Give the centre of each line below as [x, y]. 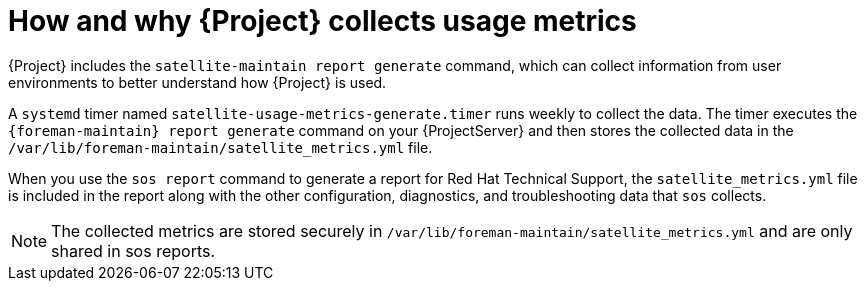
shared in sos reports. [133, 250]
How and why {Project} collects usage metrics [322, 21]
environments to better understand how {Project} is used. [197, 82]
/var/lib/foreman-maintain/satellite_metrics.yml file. [220, 147]
